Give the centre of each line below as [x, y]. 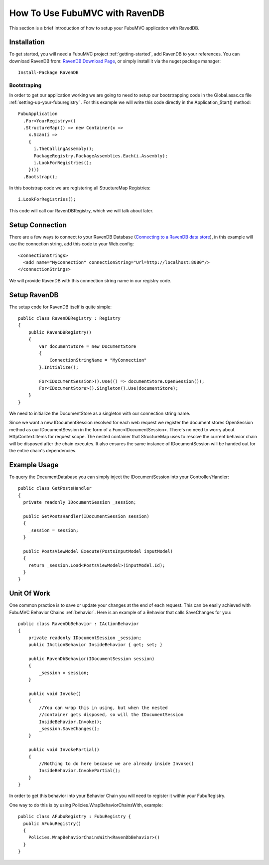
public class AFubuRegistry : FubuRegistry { [75, 817]
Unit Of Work [30, 593]
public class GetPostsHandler [55, 488]
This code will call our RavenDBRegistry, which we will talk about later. [81, 210]
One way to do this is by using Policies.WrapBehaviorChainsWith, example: [86, 805]
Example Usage [34, 465]
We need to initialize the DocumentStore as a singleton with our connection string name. [100, 414]
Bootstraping [25, 85]
